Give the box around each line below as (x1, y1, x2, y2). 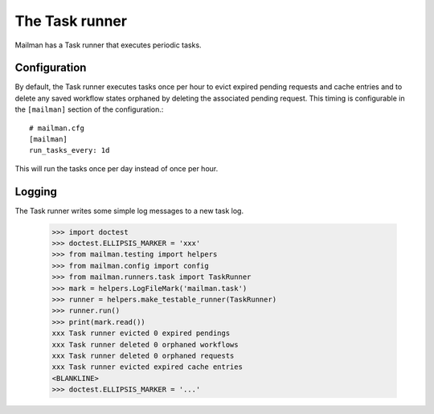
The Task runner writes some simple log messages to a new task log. (14, 206, 244, 215)
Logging (14, 185, 58, 199)
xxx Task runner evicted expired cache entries (51, 363, 243, 371)
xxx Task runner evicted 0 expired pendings (51, 329, 231, 338)
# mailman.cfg (29, 123, 84, 133)
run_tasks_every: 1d (29, 146, 110, 155)
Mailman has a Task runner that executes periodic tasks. (14, 40, 202, 50)
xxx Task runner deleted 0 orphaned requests (51, 350, 235, 360)
